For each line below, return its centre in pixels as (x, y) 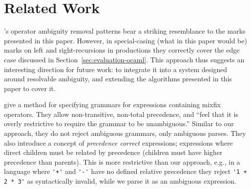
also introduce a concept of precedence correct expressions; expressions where (118, 142)
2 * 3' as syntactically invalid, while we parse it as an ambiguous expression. (120, 181)
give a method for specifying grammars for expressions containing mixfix (112, 104)
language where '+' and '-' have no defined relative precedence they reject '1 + (125, 171)
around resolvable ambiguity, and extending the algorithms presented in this (118, 79)
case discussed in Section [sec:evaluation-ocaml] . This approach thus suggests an (124, 59)
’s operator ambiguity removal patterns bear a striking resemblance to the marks (125, 31)
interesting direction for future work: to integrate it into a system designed (116, 69)
